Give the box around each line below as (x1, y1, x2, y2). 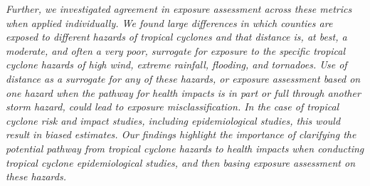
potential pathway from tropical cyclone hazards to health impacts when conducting (6, 140, 364, 155)
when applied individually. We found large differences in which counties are (6, 15, 333, 30)
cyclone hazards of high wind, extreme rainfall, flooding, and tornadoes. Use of (6, 57, 347, 72)
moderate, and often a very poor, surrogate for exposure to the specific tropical (6, 43, 346, 58)
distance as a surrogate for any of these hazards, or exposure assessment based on (6, 71, 361, 86)
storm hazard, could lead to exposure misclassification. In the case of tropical (6, 99, 339, 114)
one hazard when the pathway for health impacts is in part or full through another (6, 85, 361, 100)
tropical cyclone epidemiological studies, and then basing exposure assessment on (6, 155, 356, 170)
